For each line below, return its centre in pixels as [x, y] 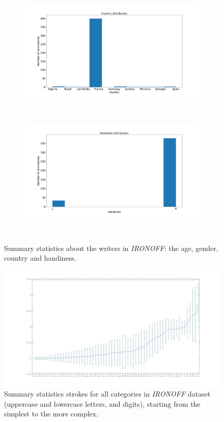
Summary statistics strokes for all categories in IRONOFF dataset [107, 394]
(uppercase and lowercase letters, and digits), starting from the [102, 403]
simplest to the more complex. [51, 414]
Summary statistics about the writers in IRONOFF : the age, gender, [111, 248]
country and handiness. [40, 258]
